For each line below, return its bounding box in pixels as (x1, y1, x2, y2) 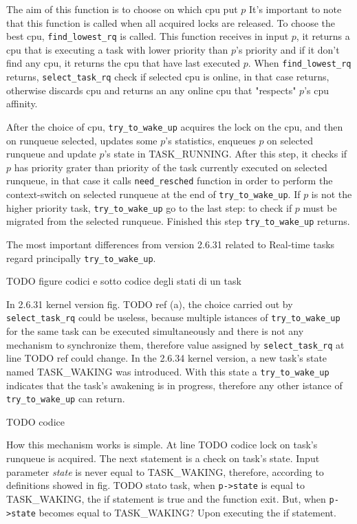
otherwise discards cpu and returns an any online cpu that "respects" (6, 83, 296, 97)
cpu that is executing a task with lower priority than (6, 42, 228, 56)
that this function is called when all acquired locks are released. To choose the (6, 15, 336, 30)
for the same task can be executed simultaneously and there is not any (6, 324, 304, 338)
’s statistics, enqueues (165, 133, 256, 147)
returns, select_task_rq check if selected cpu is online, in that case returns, (6, 69, 329, 84)
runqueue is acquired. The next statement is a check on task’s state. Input (6, 451, 320, 466)
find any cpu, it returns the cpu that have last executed (6, 56, 241, 70)
